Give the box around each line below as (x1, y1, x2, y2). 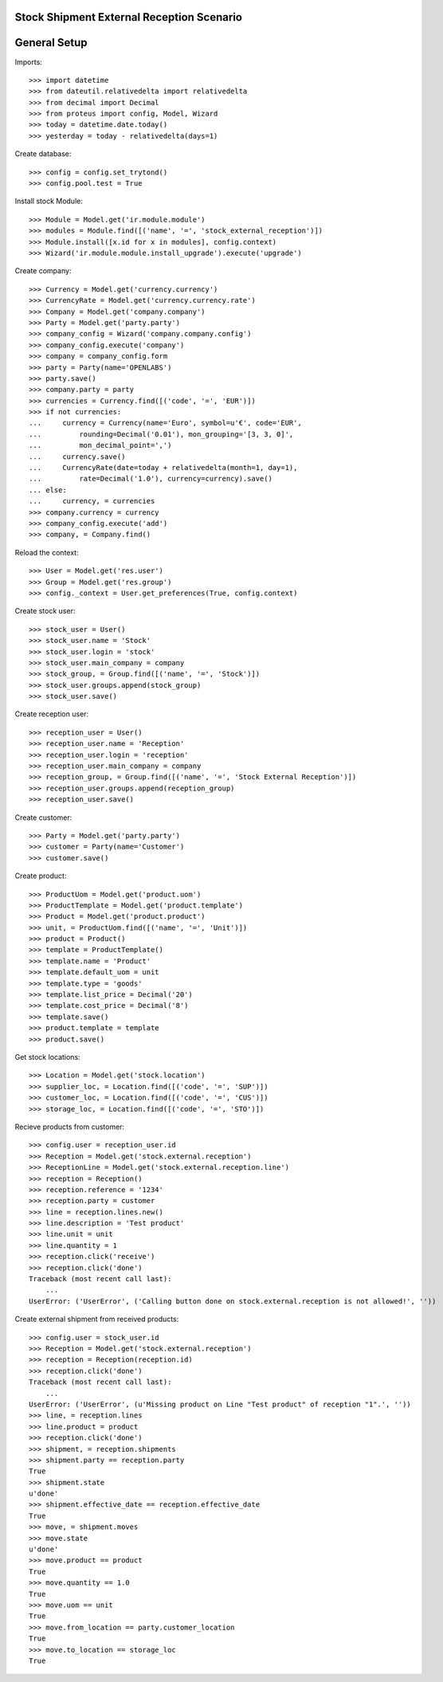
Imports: (14, 57, 43, 67)
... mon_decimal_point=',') (29, 441, 172, 450)
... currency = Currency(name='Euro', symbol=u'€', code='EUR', (29, 418, 302, 428)
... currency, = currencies (29, 496, 155, 506)
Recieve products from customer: (14, 1122, 125, 1131)
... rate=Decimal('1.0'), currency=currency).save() (29, 474, 272, 484)
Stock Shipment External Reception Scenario (14, 10, 243, 24)
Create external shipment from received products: (14, 1315, 179, 1324)
